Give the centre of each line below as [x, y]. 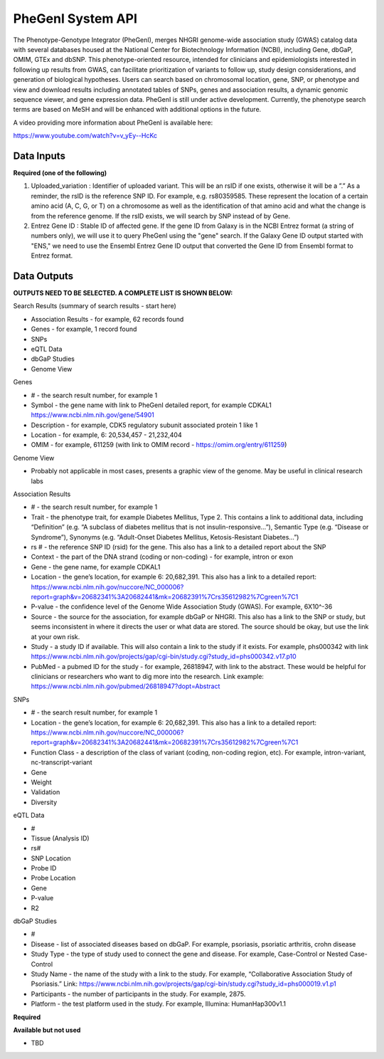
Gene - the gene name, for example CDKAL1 [96, 567]
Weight [42, 782]
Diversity [44, 802]
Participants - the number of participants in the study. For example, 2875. [138, 994]
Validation [46, 792]
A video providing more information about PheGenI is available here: [113, 122]
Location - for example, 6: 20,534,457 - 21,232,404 [106, 435]
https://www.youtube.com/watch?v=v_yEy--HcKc [85, 136]
